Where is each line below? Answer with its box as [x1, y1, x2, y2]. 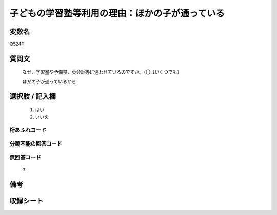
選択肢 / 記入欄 [9, 92, 56, 100]
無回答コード [9, 154, 42, 161]
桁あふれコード [9, 127, 47, 134]
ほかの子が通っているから [22, 78, 76, 84]
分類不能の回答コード [9, 140, 63, 147]
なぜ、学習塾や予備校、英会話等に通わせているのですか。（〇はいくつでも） [22, 69, 182, 75]
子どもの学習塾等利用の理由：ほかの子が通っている [9, 8, 225, 19]
